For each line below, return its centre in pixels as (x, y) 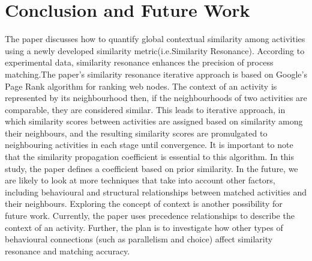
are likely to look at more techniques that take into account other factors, (140, 180)
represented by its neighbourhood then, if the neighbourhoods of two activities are (156, 98)
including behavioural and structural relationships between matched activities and (156, 192)
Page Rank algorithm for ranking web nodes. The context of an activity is (141, 86)
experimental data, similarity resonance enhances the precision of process (139, 62)
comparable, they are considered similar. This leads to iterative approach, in (145, 109)
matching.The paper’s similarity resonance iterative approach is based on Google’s (156, 74)
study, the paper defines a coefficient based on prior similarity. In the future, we (151, 168)
